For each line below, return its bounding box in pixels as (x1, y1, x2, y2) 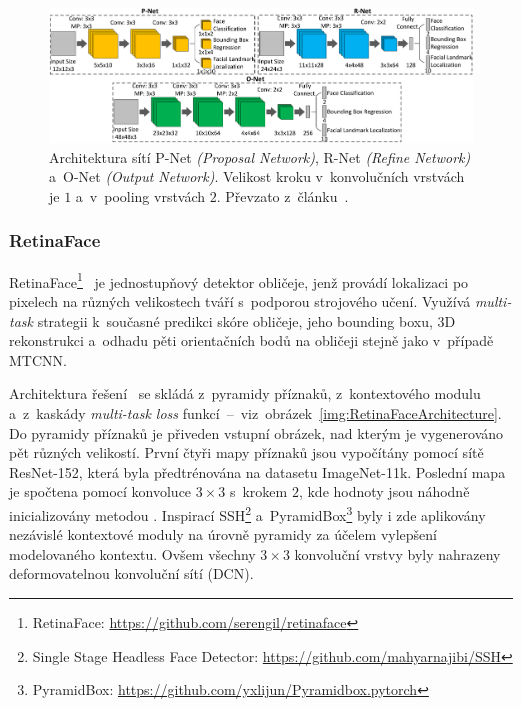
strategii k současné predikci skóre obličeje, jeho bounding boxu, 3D (37, 310, 456, 331)
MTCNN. (9, 349, 67, 370)
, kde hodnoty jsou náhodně (298, 481, 470, 502)
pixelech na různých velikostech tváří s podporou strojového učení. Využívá (9, 290, 471, 311)
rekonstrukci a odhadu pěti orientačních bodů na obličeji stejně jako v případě (9, 330, 494, 351)
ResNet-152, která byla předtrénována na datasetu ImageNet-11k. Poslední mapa (9, 461, 506, 482)
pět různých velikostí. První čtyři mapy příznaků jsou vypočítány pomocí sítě (9, 442, 484, 463)
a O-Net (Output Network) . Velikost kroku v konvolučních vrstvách (49, 166, 465, 187)
